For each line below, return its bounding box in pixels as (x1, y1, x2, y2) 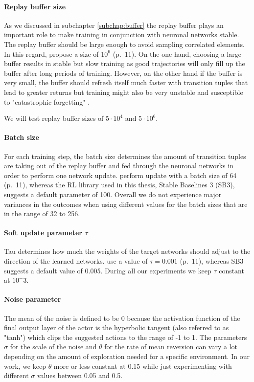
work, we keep (4, 360, 46, 371)
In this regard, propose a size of (4, 48, 99, 59)
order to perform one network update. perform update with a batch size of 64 (4, 170, 237, 180)
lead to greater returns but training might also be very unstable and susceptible (4, 87, 243, 97)
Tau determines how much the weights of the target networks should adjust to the (4, 246, 251, 256)
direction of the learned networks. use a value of (4, 256, 148, 266)
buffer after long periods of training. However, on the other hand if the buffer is (4, 67, 243, 78)
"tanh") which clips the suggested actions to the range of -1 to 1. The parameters (4, 332, 247, 342)
